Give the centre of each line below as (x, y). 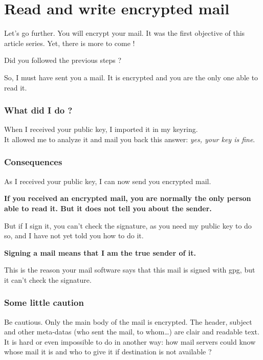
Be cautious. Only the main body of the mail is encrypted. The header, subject (128, 321)
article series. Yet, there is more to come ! (70, 43)
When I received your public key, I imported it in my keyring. (101, 129)
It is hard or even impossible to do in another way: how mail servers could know (130, 341)
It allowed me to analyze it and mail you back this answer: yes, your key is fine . (130, 139)
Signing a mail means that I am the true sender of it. (100, 252)
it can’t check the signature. (48, 279)
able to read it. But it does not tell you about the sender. (108, 208)
